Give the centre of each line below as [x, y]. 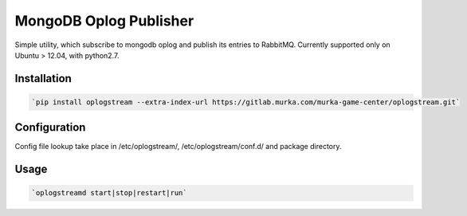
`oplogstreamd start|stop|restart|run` [109, 193]
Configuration [50, 128]
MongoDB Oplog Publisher [104, 21]
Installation [43, 79]
